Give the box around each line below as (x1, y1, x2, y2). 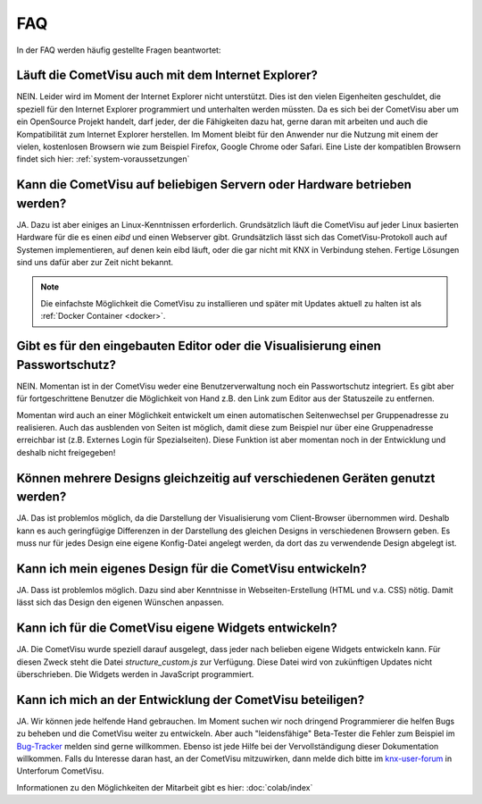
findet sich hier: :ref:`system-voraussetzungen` (16, 154, 190, 164)
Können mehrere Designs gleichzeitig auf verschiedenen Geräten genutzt (16, 470, 436, 486)
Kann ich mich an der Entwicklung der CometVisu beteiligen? (16, 692, 365, 708)
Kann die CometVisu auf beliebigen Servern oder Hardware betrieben (16, 177, 412, 192)
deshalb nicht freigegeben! (16, 447, 116, 457)
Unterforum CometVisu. (16, 766, 104, 776)
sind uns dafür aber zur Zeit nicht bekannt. (16, 257, 174, 268)
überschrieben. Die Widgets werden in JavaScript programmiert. (16, 668, 254, 679)
